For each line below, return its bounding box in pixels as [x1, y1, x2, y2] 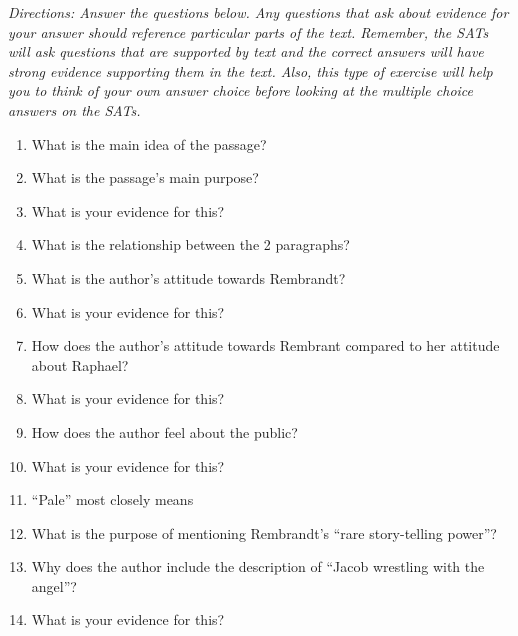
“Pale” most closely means [31, 489, 194, 510]
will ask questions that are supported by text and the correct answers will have [8, 41, 484, 62]
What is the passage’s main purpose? [31, 167, 259, 188]
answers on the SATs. [8, 99, 141, 120]
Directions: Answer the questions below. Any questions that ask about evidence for [8, 2, 509, 22]
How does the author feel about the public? [31, 421, 298, 442]
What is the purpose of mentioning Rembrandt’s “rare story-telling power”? [31, 522, 497, 543]
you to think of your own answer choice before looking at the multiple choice [8, 80, 474, 101]
